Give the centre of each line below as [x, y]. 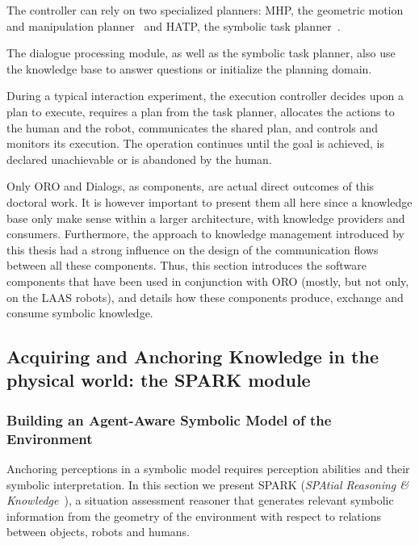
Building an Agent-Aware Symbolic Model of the [169, 419]
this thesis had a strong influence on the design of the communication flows [193, 249]
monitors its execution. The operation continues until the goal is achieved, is [195, 143]
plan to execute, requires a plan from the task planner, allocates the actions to [201, 111]
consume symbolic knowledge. [80, 313]
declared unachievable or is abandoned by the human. [139, 159]
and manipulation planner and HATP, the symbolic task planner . [174, 25]
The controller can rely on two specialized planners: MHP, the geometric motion [205, 10]
